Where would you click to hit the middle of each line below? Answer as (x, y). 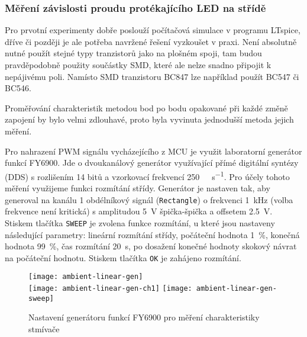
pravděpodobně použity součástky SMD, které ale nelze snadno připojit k (138, 65)
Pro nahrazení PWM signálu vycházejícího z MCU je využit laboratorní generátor (153, 151)
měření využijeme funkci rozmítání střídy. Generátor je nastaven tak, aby (138, 188)
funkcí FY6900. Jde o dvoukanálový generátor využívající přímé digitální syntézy (152, 163)
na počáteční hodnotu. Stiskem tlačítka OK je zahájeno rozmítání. (123, 257)
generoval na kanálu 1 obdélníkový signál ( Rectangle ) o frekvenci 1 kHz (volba (149, 199)
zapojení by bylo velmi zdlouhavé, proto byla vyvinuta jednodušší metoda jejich (149, 119)
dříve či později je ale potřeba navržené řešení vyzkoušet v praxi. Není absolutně (151, 41)
